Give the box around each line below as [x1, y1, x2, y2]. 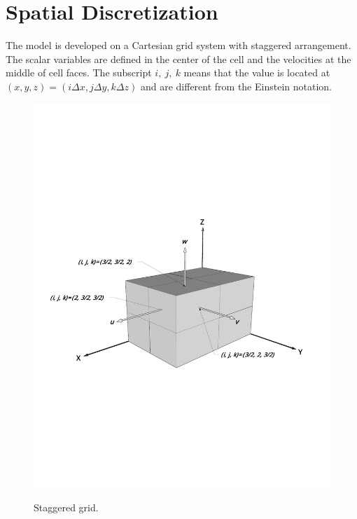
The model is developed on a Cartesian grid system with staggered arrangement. [6, 38, 351, 53]
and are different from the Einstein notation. [140, 78, 332, 93]
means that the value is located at [183, 65, 330, 80]
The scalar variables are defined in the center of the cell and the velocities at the [6, 51, 351, 66]
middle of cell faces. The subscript [6, 65, 152, 80]
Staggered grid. [34, 499, 99, 514]
